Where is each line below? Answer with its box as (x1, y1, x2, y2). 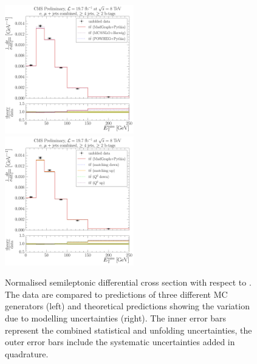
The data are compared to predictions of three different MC (5, 287, 228, 300)
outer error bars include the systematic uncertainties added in (5, 335, 235, 348)
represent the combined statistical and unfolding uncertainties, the (5, 323, 252, 336)
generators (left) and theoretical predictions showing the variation (5, 300, 250, 312)
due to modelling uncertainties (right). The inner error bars (5, 311, 227, 324)
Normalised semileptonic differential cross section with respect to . (5, 276, 252, 289)
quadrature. (5, 347, 49, 360)
